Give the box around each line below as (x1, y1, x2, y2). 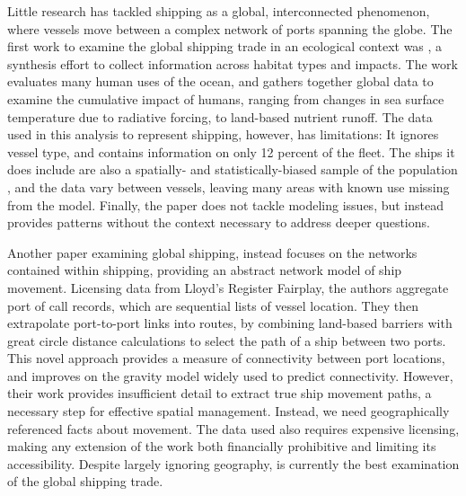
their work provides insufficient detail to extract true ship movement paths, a (7, 384, 432, 403)
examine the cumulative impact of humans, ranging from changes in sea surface (7, 89, 444, 108)
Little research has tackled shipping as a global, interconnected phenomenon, (7, 2, 430, 20)
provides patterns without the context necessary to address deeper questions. (7, 213, 430, 232)
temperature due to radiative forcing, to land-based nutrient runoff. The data (7, 107, 433, 126)
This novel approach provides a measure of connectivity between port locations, (7, 349, 445, 368)
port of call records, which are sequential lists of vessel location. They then (7, 296, 418, 314)
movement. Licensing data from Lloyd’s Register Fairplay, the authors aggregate (7, 278, 449, 297)
